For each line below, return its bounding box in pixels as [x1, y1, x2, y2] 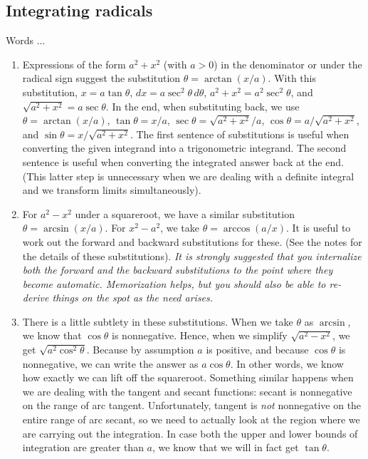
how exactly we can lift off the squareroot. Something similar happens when [22, 370, 354, 385]
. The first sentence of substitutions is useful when [130, 126, 349, 141]
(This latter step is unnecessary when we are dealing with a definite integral [22, 168, 354, 183]
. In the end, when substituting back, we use [105, 98, 300, 113]
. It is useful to [285, 220, 351, 235]
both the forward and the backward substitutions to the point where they [22, 262, 333, 277]
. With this [268, 71, 316, 86]
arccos [223, 224, 251, 234]
